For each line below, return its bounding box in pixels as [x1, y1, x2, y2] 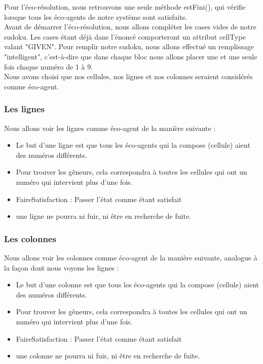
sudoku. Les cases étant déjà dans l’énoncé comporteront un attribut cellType [4, 31, 246, 42]
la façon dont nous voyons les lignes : [4, 262, 119, 273]
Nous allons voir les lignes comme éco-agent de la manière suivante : [4, 122, 216, 133]
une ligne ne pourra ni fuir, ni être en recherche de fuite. [16, 211, 191, 221]
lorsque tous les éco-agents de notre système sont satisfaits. [4, 11, 187, 22]
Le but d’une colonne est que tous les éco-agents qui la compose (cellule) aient [16, 279, 259, 290]
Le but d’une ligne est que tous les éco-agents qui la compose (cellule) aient [16, 140, 250, 150]
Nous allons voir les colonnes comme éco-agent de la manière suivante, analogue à [4, 252, 257, 262]
